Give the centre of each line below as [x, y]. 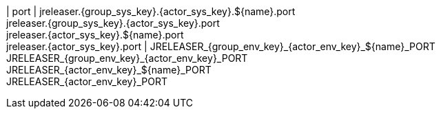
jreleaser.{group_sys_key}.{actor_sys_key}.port [113, 23]
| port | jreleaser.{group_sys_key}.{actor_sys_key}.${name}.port [151, 11]
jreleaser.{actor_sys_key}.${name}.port [95, 35]
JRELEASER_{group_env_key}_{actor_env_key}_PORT [127, 58]
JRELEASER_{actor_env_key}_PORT [87, 81]
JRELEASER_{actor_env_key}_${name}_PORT [109, 70]
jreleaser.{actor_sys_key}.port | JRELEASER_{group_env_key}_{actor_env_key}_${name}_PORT [221, 46]
